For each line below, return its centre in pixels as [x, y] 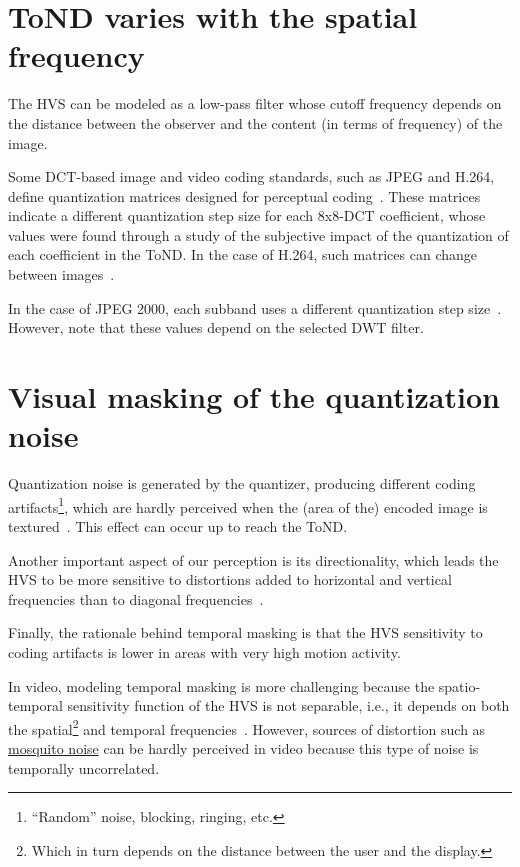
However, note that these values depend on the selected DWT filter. [216, 327]
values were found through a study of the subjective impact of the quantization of [258, 234]
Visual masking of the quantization [254, 396]
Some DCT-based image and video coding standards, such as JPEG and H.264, [251, 176]
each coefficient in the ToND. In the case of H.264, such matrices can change [242, 254]
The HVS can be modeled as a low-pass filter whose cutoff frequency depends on [255, 103]
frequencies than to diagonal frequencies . [136, 598]
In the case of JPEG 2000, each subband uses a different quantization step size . [255, 307]
